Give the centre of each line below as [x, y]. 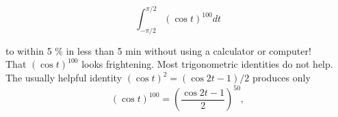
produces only [281, 78]
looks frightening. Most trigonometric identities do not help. [207, 64]
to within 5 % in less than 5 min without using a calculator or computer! [158, 50]
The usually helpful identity [64, 78]
